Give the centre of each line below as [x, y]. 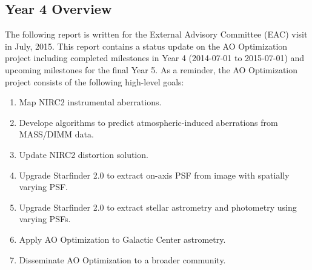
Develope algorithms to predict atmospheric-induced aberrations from [148, 122]
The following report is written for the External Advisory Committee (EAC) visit [156, 34]
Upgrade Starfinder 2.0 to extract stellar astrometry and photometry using [158, 207]
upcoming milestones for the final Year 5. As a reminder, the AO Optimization [151, 69]
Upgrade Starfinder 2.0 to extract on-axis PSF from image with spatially [154, 175]
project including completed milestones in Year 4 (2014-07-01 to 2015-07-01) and [155, 58]
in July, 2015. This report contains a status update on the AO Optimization [146, 46]
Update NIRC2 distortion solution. [84, 154]
